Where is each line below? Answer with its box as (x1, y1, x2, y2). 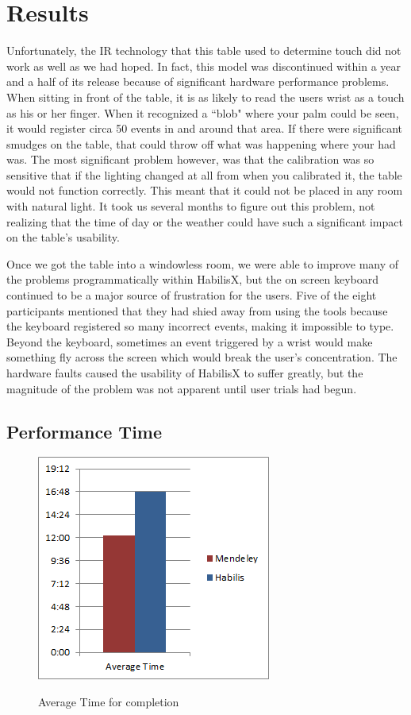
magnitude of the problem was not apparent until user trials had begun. (6, 380, 357, 396)
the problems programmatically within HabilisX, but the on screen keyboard (6, 271, 379, 288)
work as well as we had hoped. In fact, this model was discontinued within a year (6, 57, 401, 74)
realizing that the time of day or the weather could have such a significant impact (6, 213, 403, 230)
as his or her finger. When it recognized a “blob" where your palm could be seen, (6, 104, 399, 121)
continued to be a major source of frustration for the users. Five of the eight (6, 287, 377, 303)
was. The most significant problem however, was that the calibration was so (6, 151, 375, 168)
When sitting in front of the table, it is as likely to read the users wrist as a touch (6, 88, 405, 105)
